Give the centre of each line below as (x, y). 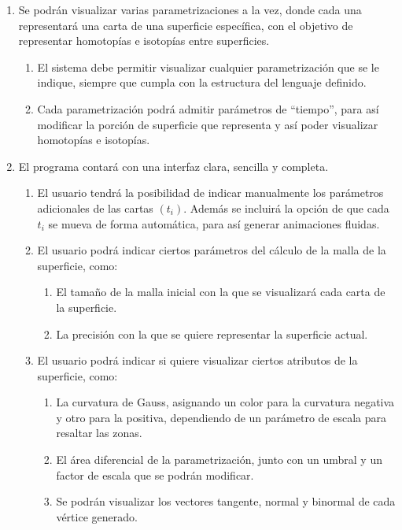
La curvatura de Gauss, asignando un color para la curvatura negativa (225, 402)
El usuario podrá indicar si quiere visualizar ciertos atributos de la (197, 360)
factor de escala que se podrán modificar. (155, 474)
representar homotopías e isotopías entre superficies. (144, 41)
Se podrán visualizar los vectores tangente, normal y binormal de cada (226, 501)
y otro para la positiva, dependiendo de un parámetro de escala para (221, 417)
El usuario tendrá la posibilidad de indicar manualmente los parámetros (210, 193)
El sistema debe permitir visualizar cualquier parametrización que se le (208, 67)
